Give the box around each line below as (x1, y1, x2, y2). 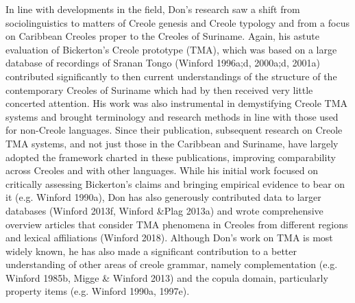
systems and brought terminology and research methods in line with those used (5, 109, 339, 123)
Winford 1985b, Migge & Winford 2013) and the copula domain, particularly (5, 270, 328, 284)
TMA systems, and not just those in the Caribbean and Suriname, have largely (5, 136, 339, 150)
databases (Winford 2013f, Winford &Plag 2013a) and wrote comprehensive (5, 203, 323, 217)
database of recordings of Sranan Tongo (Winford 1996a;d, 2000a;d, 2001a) (5, 56, 320, 70)
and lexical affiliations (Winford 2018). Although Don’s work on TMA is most (5, 230, 333, 245)
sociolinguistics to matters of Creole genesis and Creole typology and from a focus (5, 15, 350, 29)
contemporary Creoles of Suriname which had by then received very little (5, 82, 313, 97)
